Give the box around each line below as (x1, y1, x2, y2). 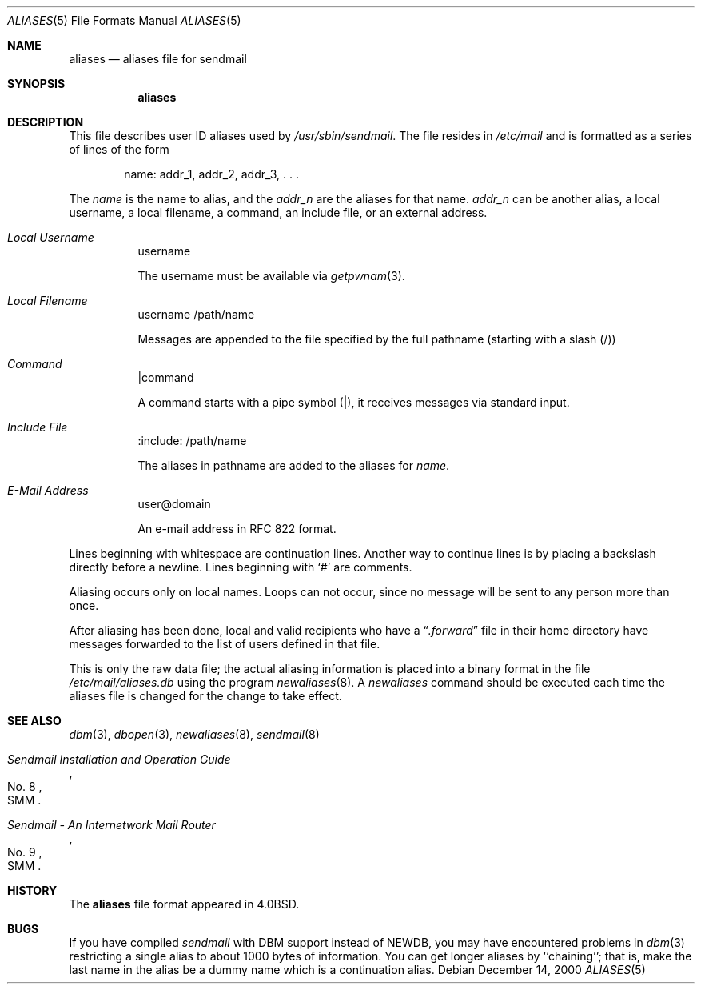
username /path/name (137, 307, 255, 321)
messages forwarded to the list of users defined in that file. (69, 637, 380, 651)
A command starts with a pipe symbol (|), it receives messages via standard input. (137, 395, 570, 409)
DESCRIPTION (7, 115, 84, 129)
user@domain (137, 497, 211, 511)
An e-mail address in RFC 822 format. (137, 522, 337, 535)
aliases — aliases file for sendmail (69, 52, 247, 66)
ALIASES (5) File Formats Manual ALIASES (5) (7, 14, 241, 27)
